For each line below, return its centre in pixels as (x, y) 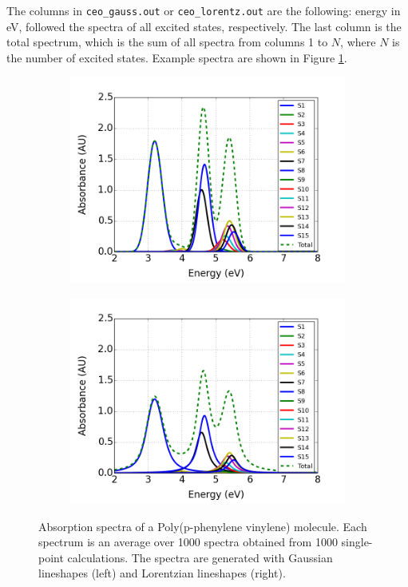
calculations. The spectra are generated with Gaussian (200, 557)
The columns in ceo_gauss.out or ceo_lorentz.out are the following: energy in (204, 10)
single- (357, 542)
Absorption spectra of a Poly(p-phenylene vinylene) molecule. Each (203, 526)
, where (358, 42)
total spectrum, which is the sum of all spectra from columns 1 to (167, 42)
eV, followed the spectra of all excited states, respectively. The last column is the (204, 26)
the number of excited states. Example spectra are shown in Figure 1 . (177, 57)
